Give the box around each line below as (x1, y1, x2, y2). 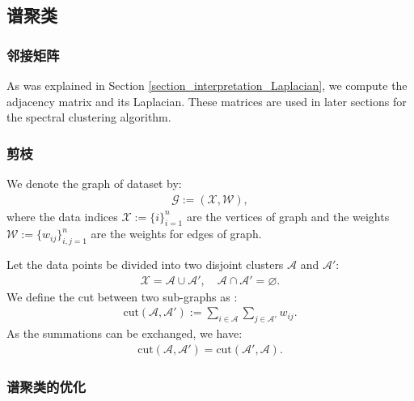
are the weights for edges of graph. (91, 225, 262, 242)
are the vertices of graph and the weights (186, 207, 390, 224)
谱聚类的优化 (6, 376, 87, 396)
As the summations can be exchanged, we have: (6, 325, 243, 342)
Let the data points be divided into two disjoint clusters (6, 256, 284, 273)
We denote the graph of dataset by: (6, 175, 182, 191)
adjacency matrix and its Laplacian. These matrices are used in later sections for (6, 92, 407, 109)
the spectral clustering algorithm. (6, 109, 171, 126)
